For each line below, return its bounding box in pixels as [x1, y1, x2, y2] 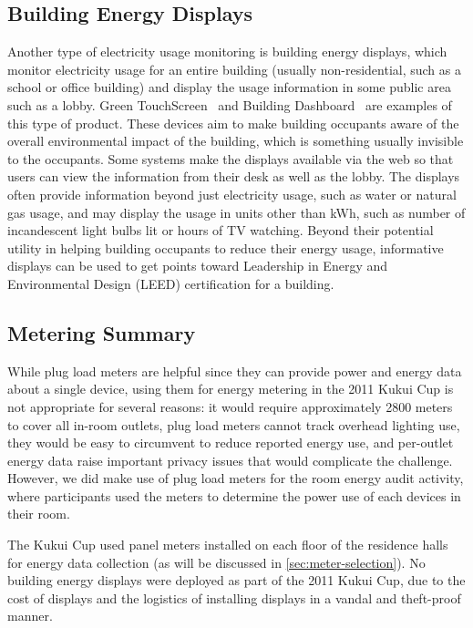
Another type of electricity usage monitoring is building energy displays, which [7, 42, 447, 61]
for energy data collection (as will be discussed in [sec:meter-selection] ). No [7, 552, 426, 571]
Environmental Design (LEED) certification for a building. [7, 273, 334, 293]
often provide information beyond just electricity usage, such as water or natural [7, 184, 457, 203]
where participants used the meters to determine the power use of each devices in [7, 486, 461, 505]
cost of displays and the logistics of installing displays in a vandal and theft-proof [7, 588, 461, 607]
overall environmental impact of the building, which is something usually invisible [7, 131, 464, 150]
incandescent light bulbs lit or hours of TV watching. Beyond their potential [7, 221, 434, 240]
